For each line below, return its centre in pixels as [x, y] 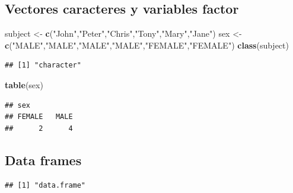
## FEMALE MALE [39, 117]
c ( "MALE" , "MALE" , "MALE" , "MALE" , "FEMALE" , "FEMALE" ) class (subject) [147, 45]
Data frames [43, 160]
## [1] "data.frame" [45, 185]
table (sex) [24, 84]
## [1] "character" [43, 65]
